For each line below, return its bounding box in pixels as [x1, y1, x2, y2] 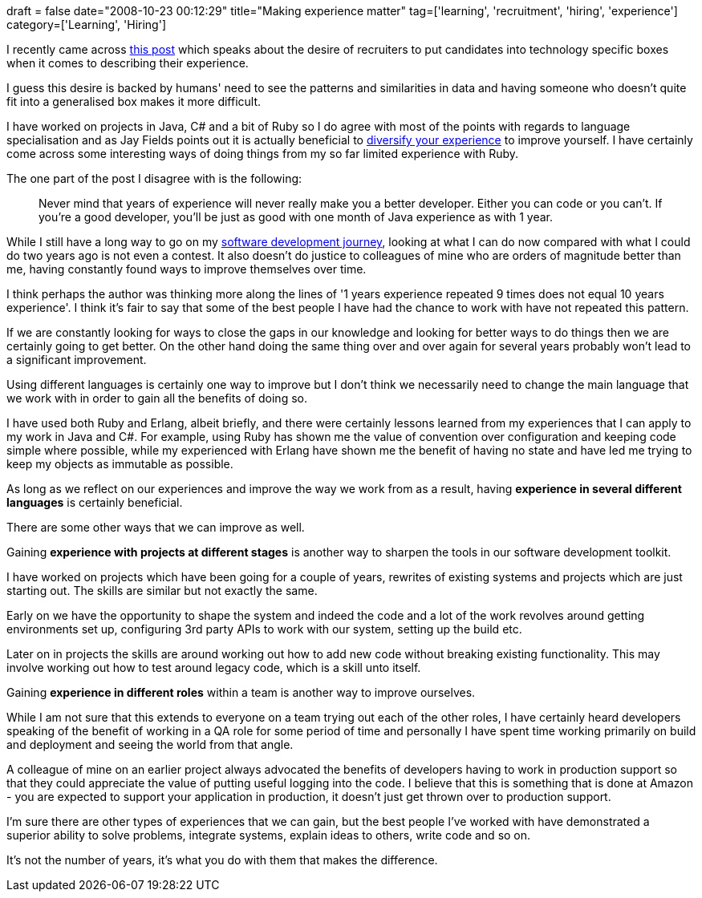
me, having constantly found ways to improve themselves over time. [6, 262, 367, 276]
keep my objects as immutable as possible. [6, 457, 233, 471]
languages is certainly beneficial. [6, 496, 183, 509]
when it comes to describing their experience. [6, 56, 249, 70]
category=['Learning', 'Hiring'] [6, 18, 167, 31]
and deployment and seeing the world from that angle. [6, 738, 294, 751]
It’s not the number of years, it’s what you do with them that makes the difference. [6, 853, 438, 867]
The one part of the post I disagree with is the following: [6, 172, 302, 185]
